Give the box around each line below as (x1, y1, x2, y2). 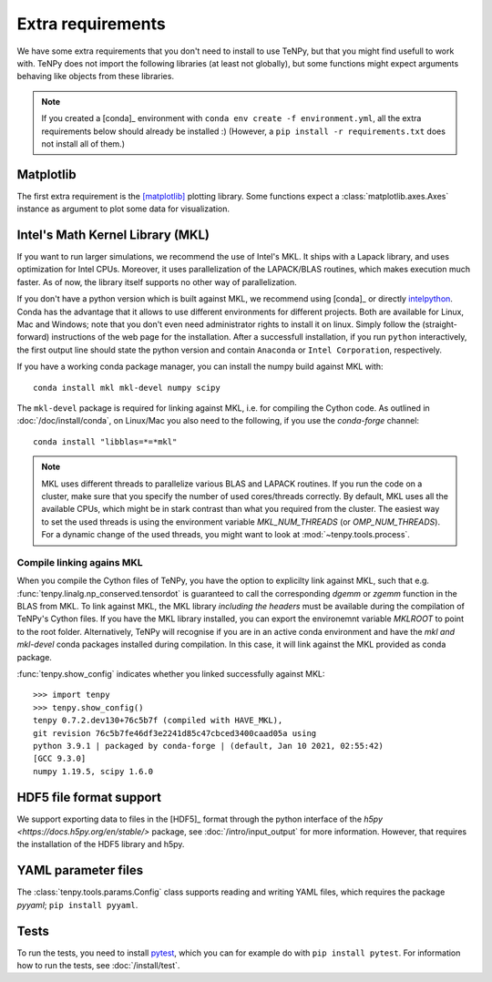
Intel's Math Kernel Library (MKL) (16, 228, 210, 242)
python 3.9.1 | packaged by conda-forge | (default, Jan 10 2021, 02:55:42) (33, 741, 384, 751)
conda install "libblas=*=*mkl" (33, 436, 178, 446)
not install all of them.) (41, 138, 125, 149)
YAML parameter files (16, 863, 144, 878)
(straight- (422, 319, 457, 330)
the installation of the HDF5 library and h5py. (16, 839, 185, 850)
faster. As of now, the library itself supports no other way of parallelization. (16, 276, 297, 287)
